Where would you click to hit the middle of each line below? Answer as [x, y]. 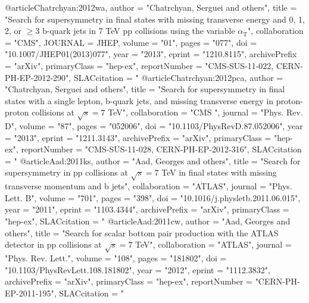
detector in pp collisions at [53, 244]
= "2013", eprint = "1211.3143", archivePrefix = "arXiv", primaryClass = [138, 137]
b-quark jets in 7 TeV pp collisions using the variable [139, 31]
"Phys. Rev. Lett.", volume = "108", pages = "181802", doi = [116, 257]
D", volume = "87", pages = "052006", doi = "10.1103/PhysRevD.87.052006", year [154, 126]
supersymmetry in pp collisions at [66, 172]
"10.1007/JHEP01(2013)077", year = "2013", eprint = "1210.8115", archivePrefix [151, 54]
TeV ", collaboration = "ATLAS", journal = [213, 244]
